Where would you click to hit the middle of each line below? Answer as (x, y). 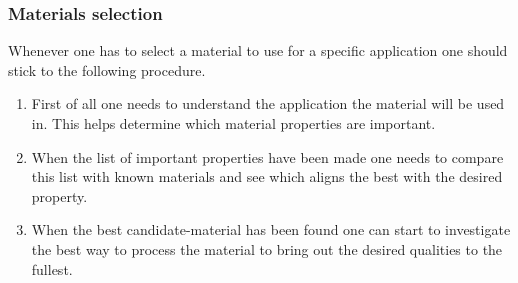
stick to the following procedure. (107, 69)
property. (59, 195)
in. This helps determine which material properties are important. (233, 123)
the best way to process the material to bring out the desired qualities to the (267, 248)
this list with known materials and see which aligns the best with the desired (267, 176)
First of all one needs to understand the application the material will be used (268, 103)
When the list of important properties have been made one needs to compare (267, 156)
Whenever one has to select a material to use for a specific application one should (258, 50)
